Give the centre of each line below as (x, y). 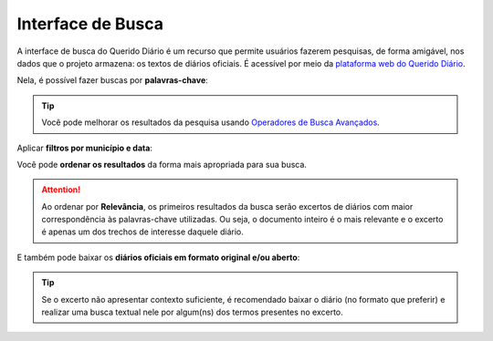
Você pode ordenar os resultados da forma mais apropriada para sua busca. (162, 164)
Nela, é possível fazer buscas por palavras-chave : (113, 80)
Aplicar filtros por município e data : (84, 148)
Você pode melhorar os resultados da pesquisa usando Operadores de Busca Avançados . (211, 122)
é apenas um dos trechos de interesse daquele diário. (142, 232)
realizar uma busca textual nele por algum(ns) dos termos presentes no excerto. (193, 312)
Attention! (61, 190)
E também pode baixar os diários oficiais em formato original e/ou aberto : (158, 257)
